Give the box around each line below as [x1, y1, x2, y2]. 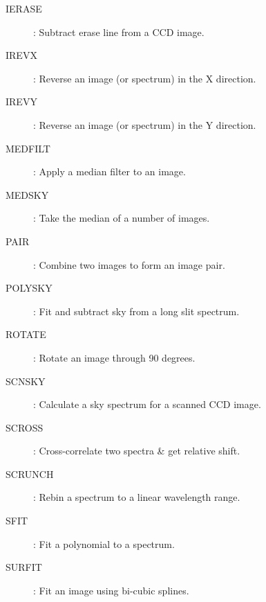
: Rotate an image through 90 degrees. [33, 350, 196, 364]
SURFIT [6, 560, 42, 574]
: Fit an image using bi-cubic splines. [33, 583, 189, 597]
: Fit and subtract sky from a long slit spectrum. [33, 303, 240, 318]
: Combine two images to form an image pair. [33, 257, 225, 272]
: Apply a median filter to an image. [33, 164, 186, 179]
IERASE [6, 1, 42, 15]
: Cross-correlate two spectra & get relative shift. [33, 443, 240, 458]
